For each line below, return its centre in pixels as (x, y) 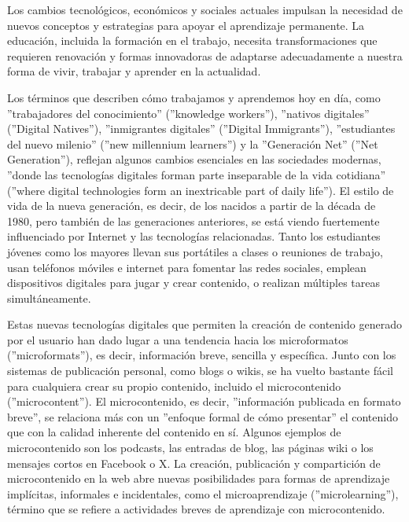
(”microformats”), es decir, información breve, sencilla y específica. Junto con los (202, 355)
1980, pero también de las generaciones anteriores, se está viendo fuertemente (193, 221)
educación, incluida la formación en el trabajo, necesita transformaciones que (192, 40)
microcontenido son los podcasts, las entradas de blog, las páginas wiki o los (190, 448)
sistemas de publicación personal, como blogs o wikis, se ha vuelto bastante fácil (201, 371)
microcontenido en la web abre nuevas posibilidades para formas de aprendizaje (199, 478)
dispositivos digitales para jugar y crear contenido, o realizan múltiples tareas (193, 283)
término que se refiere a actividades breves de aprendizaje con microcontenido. (196, 509)
